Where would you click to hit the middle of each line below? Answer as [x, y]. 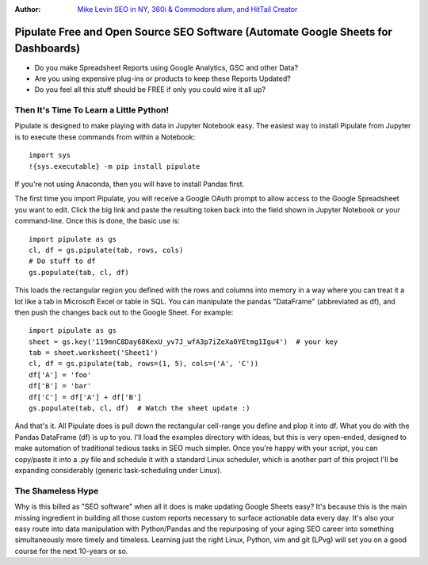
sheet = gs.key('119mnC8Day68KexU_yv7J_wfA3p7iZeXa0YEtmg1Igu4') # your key [183, 342]
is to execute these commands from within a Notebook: [105, 137]
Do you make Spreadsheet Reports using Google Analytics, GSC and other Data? [166, 67]
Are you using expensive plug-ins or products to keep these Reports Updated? [162, 78]
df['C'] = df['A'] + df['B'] [85, 397]
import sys [50, 155]
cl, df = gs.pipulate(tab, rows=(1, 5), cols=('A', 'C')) [144, 364]
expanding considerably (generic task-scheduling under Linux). [118, 470]
